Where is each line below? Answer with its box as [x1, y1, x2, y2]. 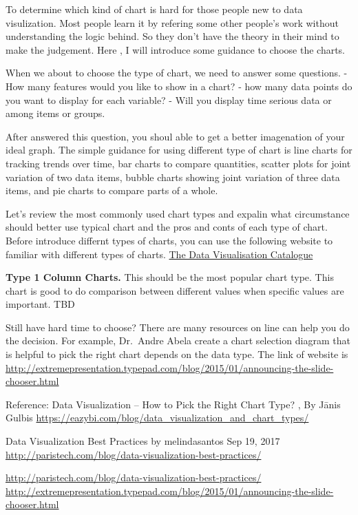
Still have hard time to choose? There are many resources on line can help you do [6, 319, 350, 334]
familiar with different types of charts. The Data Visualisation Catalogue [6, 246, 313, 261]
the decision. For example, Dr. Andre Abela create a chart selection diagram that [6, 333, 350, 348]
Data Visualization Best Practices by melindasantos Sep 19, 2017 [6, 434, 280, 448]
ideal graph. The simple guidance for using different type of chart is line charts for [6, 143, 352, 157]
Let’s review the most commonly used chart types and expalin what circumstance [6, 206, 350, 220]
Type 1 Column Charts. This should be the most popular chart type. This [6, 270, 334, 284]
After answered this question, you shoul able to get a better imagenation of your [6, 129, 345, 143]
